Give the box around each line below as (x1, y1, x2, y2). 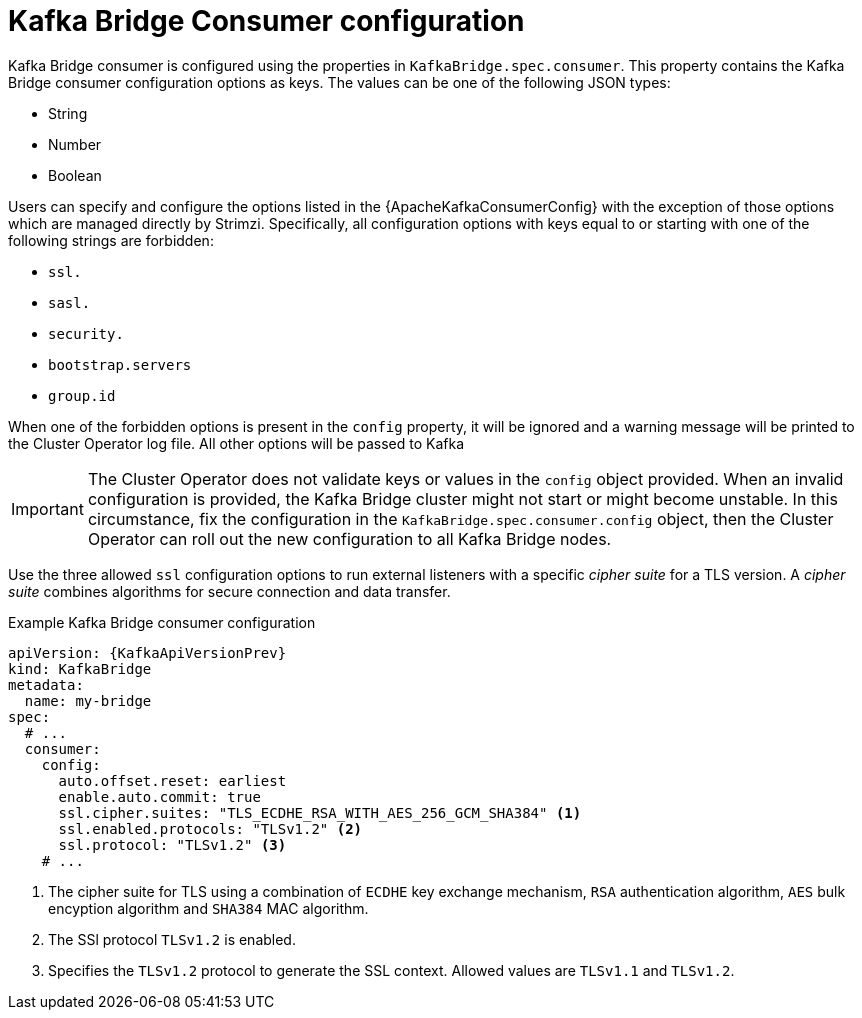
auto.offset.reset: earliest (58, 772, 287, 789)
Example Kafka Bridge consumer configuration (8, 613, 316, 631)
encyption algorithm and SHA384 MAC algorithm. (48, 899, 369, 917)
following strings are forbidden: (8, 231, 214, 249)
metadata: (8, 676, 84, 693)
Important (11, 498, 84, 519)
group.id (48, 387, 116, 404)
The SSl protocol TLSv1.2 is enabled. (48, 930, 296, 948)
